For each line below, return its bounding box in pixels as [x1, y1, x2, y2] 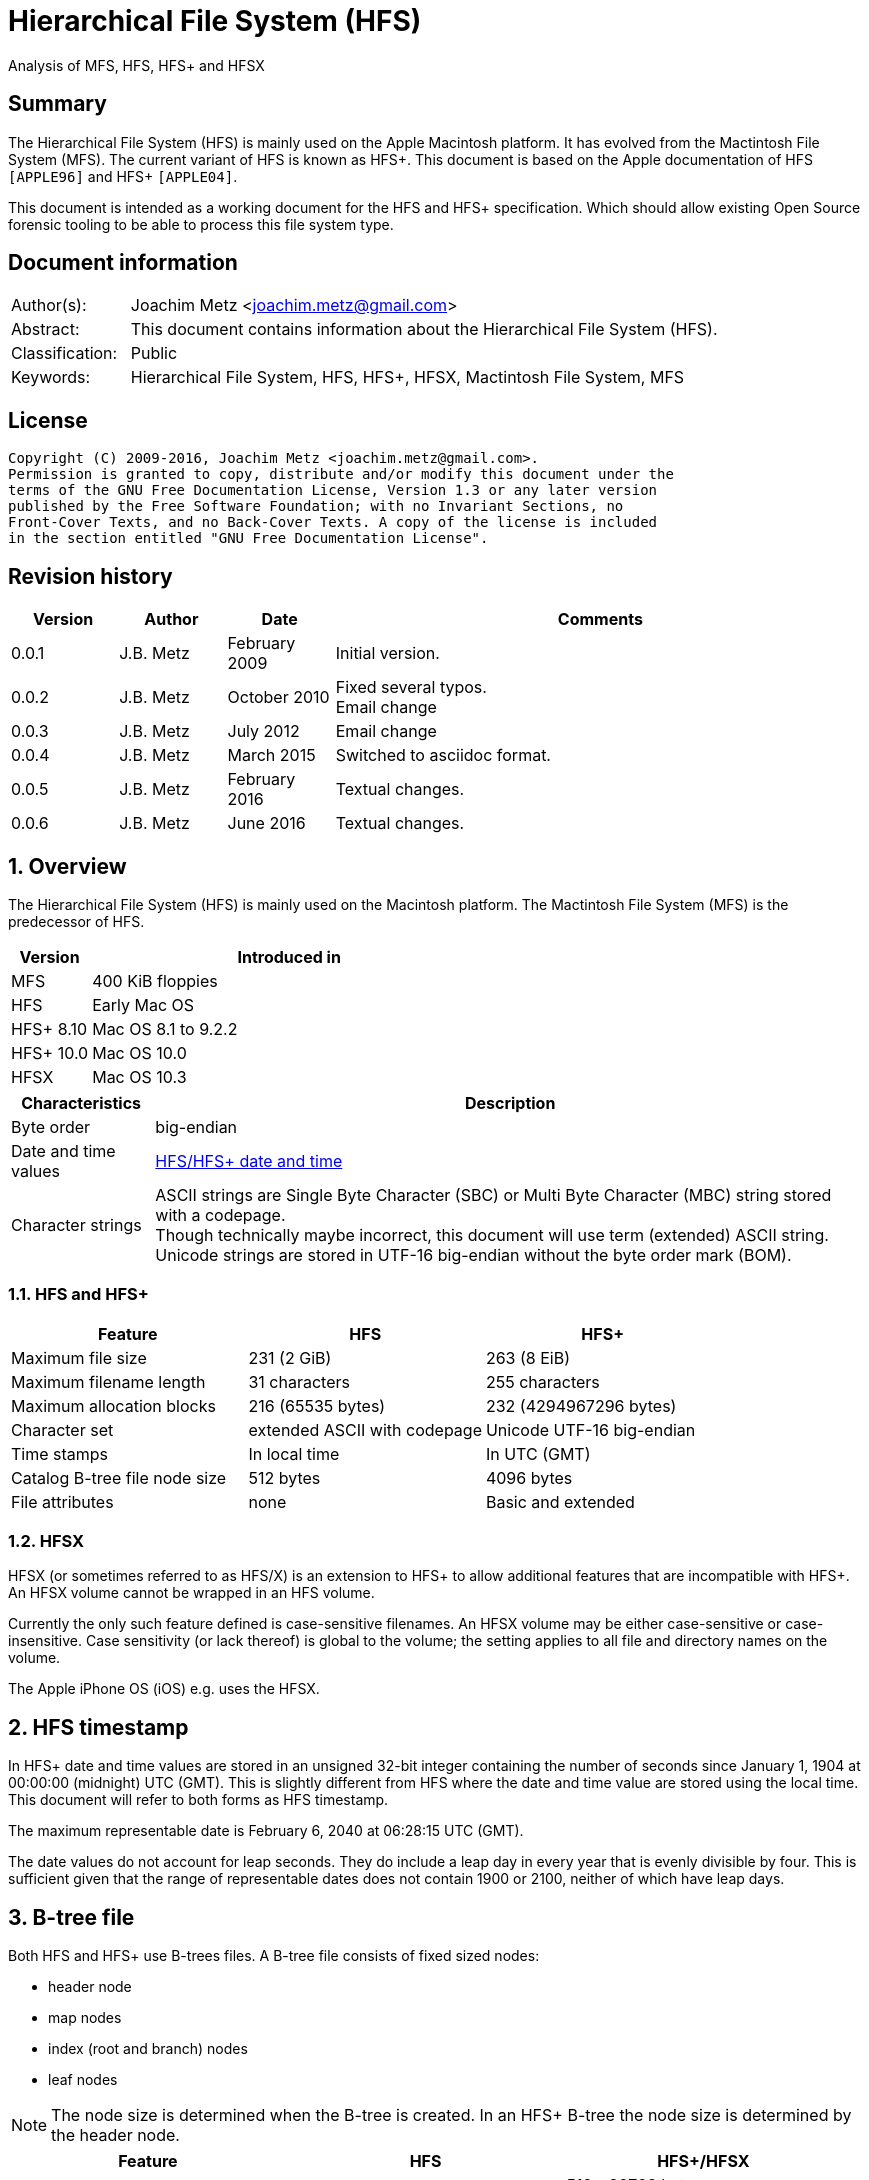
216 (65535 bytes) [248, 1395, 386, 1416]
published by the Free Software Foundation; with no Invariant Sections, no [8, 498, 624, 515]
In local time [248, 1443, 340, 1464]
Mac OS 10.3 [92, 1066, 187, 1087]
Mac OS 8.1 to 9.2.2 [92, 1018, 238, 1039]
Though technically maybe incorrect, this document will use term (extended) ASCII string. [155, 1224, 829, 1245]
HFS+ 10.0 [11, 1042, 89, 1063]
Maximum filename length [11, 1371, 206, 1392]
